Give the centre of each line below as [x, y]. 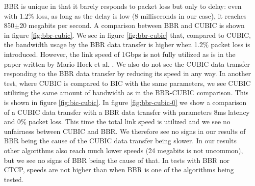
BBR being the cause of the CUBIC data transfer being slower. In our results [120, 141]
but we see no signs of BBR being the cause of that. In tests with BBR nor [117, 160]
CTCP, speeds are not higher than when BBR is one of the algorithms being [119, 170]
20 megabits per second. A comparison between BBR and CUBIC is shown [132, 25]
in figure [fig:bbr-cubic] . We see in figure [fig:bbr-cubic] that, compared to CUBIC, [127, 35]
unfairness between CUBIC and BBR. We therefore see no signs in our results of [125, 131]
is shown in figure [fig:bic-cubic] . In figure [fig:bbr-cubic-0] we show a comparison [125, 102]
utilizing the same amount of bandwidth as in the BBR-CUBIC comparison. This [126, 93]
